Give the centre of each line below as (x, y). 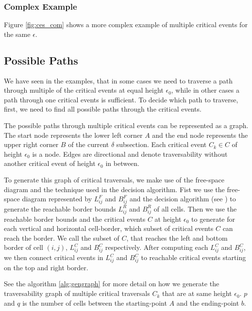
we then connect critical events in (54, 257)
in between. (123, 163)
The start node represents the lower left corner (73, 135)
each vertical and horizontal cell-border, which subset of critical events (109, 228)
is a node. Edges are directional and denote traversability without (130, 154)
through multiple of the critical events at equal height (84, 90)
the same (17, 34)
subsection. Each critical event (161, 144)
